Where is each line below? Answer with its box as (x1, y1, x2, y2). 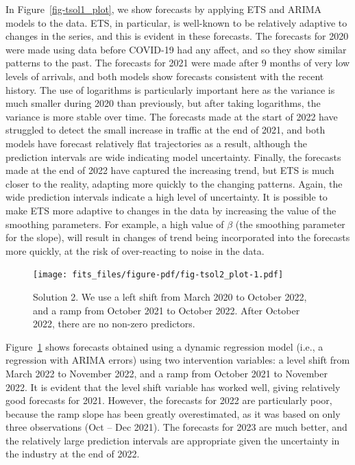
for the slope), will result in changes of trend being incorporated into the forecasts (5, 230, 350, 244)
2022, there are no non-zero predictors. (33, 316, 195, 331)
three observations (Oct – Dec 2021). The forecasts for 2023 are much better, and (5, 420, 347, 434)
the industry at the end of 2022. (5, 447, 140, 461)
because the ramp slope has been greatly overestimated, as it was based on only (5, 406, 341, 420)
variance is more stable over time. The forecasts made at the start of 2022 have (5, 109, 338, 123)
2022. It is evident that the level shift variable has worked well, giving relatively (5, 379, 341, 394)
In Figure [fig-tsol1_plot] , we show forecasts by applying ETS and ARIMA (5, 2, 322, 16)
